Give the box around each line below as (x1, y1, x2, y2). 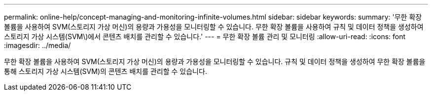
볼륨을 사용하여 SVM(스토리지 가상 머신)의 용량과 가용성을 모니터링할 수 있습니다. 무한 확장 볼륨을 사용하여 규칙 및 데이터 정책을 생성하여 (4, 23, 424, 31)
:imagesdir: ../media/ (4, 41, 71, 49)
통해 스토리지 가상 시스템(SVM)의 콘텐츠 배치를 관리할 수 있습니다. (4, 67, 207, 75)
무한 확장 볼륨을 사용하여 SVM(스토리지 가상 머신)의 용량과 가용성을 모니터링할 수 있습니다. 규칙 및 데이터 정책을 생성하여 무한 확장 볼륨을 (4, 57, 426, 66)
